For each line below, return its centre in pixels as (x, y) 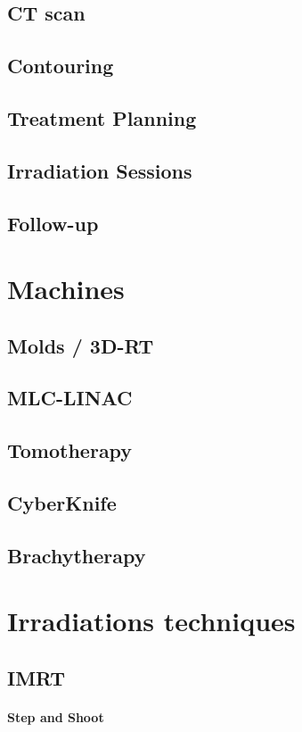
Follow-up (53, 223)
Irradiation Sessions (100, 170)
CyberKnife (62, 503)
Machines (66, 289)
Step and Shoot (56, 716)
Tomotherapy (70, 450)
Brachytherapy (77, 555)
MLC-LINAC (70, 398)
